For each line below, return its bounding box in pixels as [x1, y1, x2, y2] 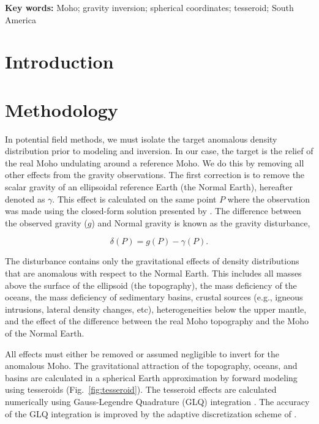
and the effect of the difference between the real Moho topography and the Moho [5, 314, 309, 327]
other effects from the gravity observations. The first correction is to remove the [5, 168, 305, 181]
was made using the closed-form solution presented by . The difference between [5, 204, 301, 217]
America [5, 13, 36, 26]
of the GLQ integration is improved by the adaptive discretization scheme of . [5, 407, 297, 420]
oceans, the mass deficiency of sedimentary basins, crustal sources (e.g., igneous [5, 291, 303, 303]
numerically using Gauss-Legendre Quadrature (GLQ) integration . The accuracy [5, 395, 310, 407]
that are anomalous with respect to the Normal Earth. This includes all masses [5, 267, 302, 280]
